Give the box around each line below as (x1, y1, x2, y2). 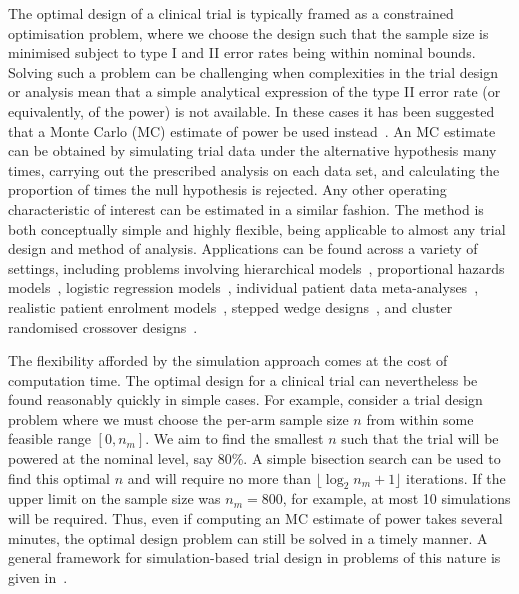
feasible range (8, 428, 91, 449)
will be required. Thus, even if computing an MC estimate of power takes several (8, 508, 503, 529)
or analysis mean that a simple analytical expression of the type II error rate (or (8, 81, 501, 102)
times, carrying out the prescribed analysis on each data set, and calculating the (8, 159, 500, 180)
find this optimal (8, 467, 110, 488)
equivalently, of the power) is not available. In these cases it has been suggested (8, 100, 495, 121)
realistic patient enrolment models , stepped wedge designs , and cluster (8, 296, 453, 317)
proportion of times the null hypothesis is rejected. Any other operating (8, 179, 447, 200)
